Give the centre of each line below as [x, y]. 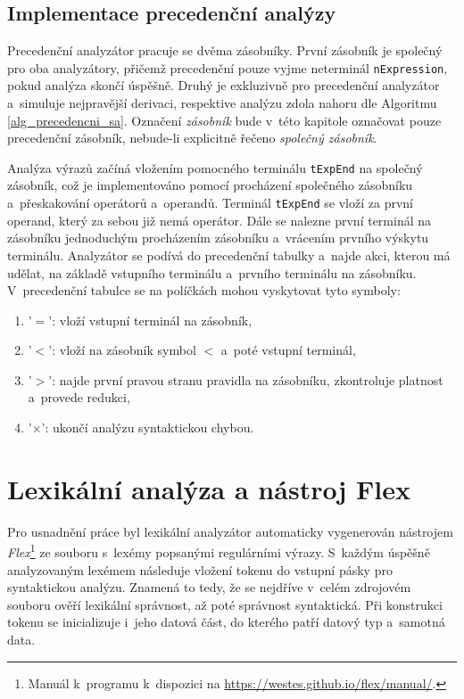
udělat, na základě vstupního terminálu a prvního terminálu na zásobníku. [212, 272]
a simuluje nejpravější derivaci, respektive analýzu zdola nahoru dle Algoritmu [222, 103]
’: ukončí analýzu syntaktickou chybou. [148, 428]
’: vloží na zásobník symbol [122, 350]
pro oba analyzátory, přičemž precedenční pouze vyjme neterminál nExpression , [228, 67]
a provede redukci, [79, 397]
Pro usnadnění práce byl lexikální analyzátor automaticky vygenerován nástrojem [230, 531]
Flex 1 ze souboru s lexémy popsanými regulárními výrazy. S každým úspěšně [219, 551]
